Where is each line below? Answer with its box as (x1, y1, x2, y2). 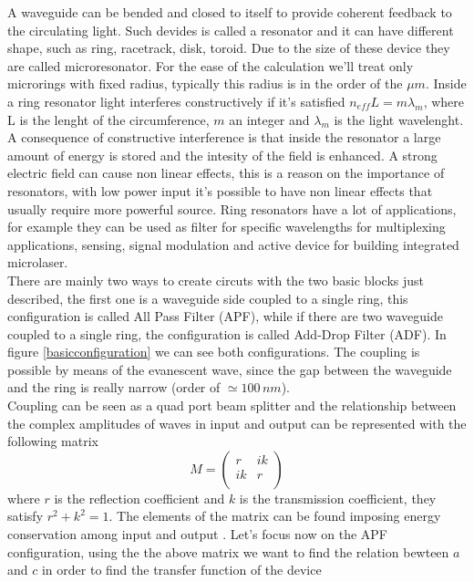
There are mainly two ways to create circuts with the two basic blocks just (7, 270, 425, 289)
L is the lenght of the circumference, (7, 109, 210, 129)
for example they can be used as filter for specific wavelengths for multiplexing (7, 217, 446, 236)
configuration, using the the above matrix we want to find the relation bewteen (7, 542, 449, 561)
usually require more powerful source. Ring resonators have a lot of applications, (7, 199, 457, 218)
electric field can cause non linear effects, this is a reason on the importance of (7, 163, 445, 182)
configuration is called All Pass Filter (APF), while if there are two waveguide (7, 307, 443, 326)
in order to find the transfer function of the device (41, 560, 322, 579)
